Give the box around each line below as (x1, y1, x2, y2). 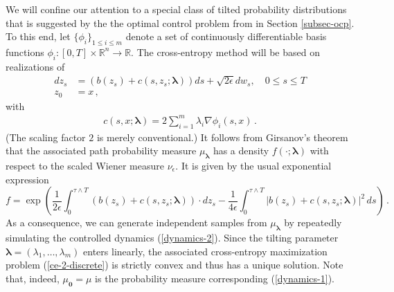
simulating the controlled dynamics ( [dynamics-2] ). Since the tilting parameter (6, 230, 339, 244)
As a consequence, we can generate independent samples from (6, 215, 267, 230)
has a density (213, 143, 269, 158)
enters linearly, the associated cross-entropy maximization (83, 244, 328, 258)
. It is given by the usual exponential (175, 158, 332, 172)
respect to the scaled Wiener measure (6, 158, 164, 172)
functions (6, 44, 44, 59)
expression (6, 172, 49, 186)
